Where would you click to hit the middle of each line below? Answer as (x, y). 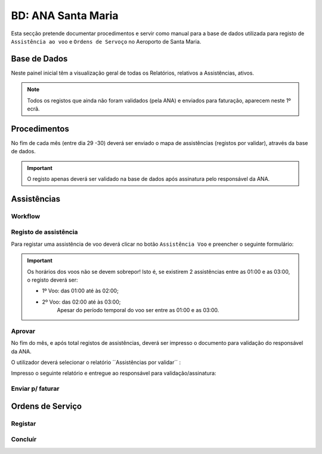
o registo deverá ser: (52, 280)
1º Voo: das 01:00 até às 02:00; (80, 291)
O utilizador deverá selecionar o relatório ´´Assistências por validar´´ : (96, 362)
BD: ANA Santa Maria (65, 16)
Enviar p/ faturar (35, 389)
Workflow (26, 216)
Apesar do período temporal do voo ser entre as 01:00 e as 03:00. (138, 310)
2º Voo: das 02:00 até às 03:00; (81, 302)
